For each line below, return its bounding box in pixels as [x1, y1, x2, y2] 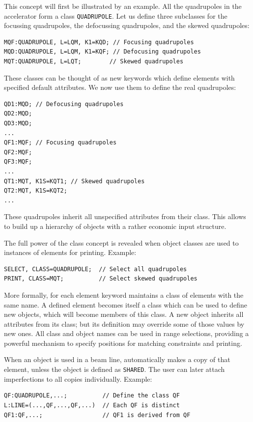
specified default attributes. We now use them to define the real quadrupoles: [4, 82, 236, 92]
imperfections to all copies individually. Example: [4, 373, 152, 384]
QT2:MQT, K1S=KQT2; [4, 187, 67, 195]
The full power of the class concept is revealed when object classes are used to [4, 237, 239, 248]
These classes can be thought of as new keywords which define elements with [4, 72, 235, 83]
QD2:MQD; [4, 110, 32, 117]
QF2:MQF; [4, 148, 32, 156]
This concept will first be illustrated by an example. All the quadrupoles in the [4, 1, 242, 11]
